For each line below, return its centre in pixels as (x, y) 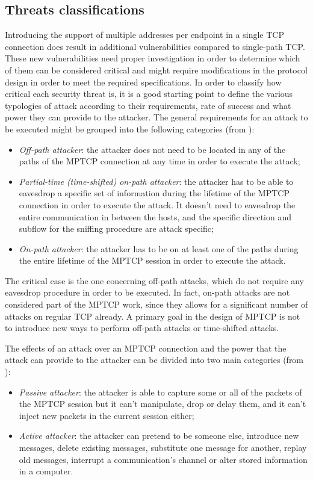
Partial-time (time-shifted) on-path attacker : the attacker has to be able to (156, 181)
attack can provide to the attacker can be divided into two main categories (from (154, 360)
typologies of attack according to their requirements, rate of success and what (148, 105)
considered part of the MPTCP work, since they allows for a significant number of (156, 304)
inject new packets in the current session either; (107, 415)
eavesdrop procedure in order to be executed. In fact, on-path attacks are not (147, 292)
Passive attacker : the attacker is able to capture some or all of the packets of (160, 392)
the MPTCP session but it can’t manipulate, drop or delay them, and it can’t (163, 404)
